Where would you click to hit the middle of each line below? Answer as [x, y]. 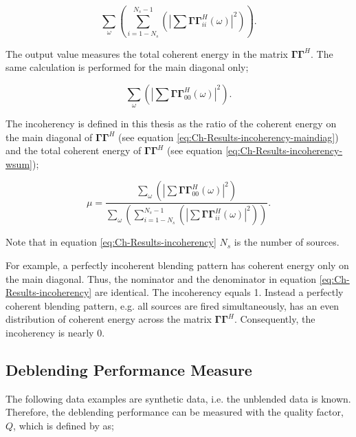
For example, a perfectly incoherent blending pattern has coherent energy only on [177, 265]
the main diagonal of [49, 137]
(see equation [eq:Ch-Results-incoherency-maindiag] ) [229, 137]
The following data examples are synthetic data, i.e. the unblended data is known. [178, 398]
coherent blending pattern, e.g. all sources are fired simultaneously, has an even [173, 305]
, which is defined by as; [64, 425]
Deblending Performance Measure [129, 369]
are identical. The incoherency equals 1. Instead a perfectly [219, 292]
